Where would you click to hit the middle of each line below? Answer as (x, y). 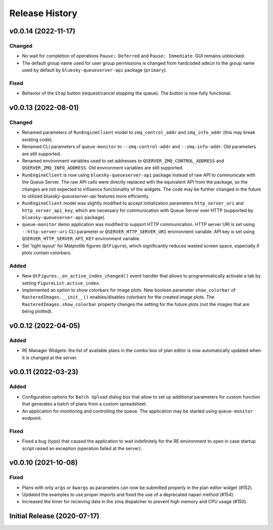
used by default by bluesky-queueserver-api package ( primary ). (95, 70)
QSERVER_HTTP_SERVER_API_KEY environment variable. (81, 239)
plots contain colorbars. (47, 253)
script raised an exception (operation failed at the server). (82, 448)
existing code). (37, 140)
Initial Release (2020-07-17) (54, 516)
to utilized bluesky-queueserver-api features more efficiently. (86, 196)
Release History (43, 13)
